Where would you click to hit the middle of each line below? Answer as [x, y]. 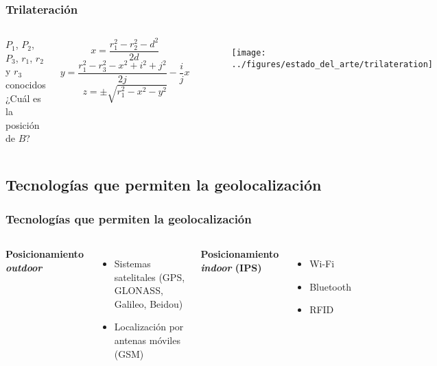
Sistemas [132, 263]
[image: [249, 53]
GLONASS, [139, 290]
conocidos [26, 84]
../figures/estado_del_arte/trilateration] [332, 64]
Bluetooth [330, 286]
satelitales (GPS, [150, 277]
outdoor [24, 267]
